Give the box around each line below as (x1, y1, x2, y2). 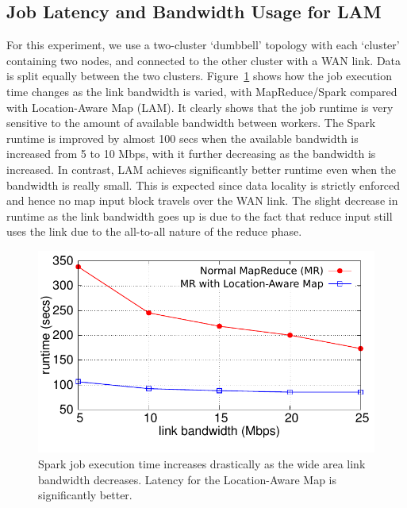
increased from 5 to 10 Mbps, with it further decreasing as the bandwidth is (6, 145, 376, 162)
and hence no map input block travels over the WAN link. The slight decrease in (6, 192, 398, 209)
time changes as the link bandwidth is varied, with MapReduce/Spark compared (6, 83, 397, 99)
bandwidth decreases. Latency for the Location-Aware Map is (38, 471, 337, 487)
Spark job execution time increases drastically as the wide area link (38, 455, 366, 471)
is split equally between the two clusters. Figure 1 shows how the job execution (6, 67, 393, 84)
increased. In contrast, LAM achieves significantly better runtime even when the (6, 160, 397, 177)
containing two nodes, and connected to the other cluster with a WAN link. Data (6, 52, 401, 68)
